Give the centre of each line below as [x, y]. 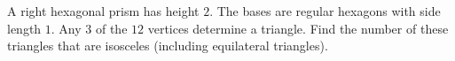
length [24, 28]
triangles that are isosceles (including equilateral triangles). [168, 46]
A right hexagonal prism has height [103, 11]
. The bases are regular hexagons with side [325, 11]
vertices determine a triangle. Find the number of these [298, 28]
